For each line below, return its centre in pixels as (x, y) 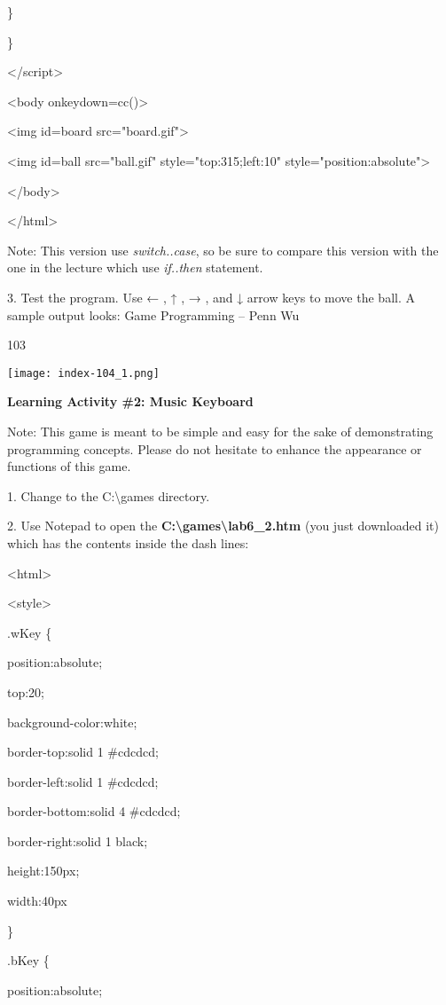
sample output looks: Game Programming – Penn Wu (153, 314)
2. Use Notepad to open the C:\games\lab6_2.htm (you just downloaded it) (223, 526)
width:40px (37, 901)
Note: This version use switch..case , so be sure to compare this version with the (223, 250)
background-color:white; (72, 722)
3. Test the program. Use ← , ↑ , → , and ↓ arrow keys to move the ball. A (211, 297)
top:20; (26, 691)
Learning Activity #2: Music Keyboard (130, 401)
